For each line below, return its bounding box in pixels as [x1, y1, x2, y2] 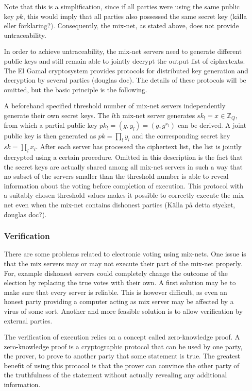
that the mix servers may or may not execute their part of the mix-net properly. [4, 258, 242, 268]
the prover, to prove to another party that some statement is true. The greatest [4, 351, 241, 361]
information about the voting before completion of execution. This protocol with [4, 180, 243, 190]
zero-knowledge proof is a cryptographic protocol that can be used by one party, [4, 341, 243, 351]
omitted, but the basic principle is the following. [4, 84, 147, 94]
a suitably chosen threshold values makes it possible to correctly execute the [4, 190, 231, 200]
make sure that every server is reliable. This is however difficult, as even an [4, 287, 227, 297]
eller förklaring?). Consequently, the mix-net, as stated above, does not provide [4, 20, 239, 31]
